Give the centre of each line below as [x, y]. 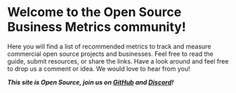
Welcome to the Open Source [94, 12]
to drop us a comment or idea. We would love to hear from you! [99, 69]
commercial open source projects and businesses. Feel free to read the [110, 54]
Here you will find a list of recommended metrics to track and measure [109, 46]
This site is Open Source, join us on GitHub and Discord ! [91, 82]
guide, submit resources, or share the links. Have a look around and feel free [118, 61]
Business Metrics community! [97, 27]
